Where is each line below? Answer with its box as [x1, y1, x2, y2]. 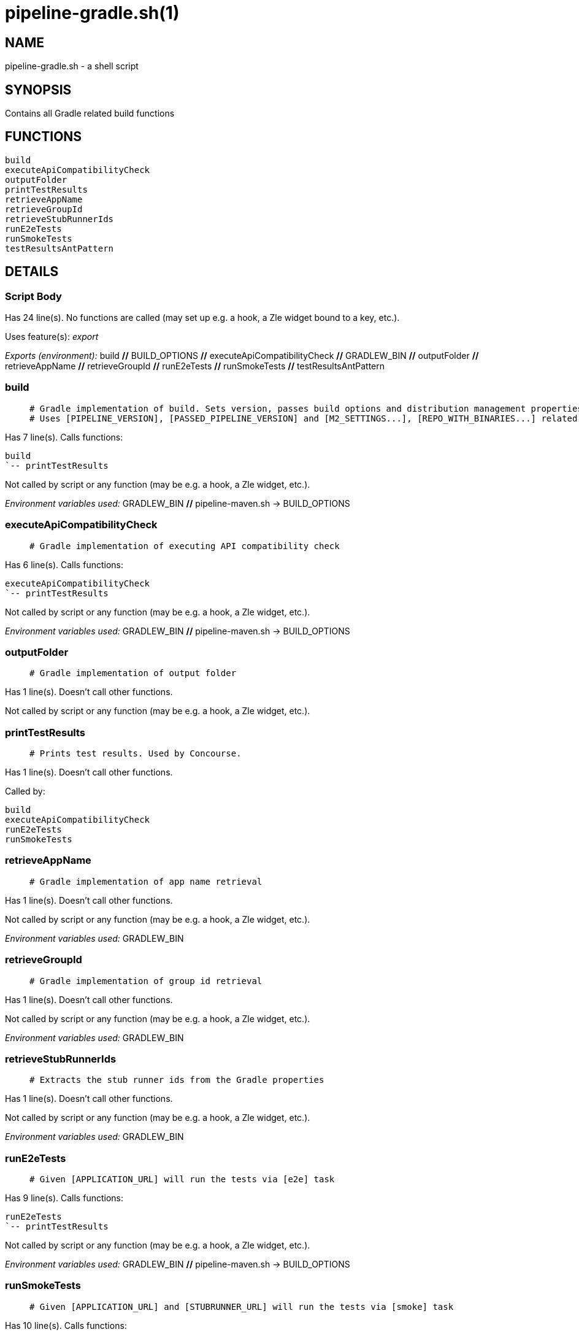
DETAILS [5, 264, 59, 280]
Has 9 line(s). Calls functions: [5, 1193, 123, 1204]
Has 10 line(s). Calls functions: [5, 1320, 127, 1331]
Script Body [5, 290, 62, 302]
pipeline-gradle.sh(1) [5, 2, 180, 23]
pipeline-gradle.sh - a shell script [5, 61, 139, 72]
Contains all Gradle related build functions [5, 108, 175, 119]
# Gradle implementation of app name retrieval [29, 876, 263, 887]
